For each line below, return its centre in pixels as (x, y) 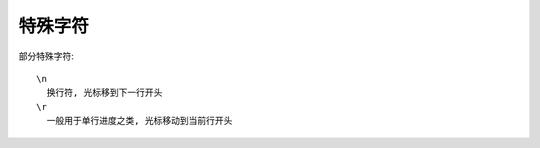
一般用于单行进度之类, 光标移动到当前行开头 (139, 121)
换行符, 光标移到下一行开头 (104, 93)
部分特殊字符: (46, 56)
